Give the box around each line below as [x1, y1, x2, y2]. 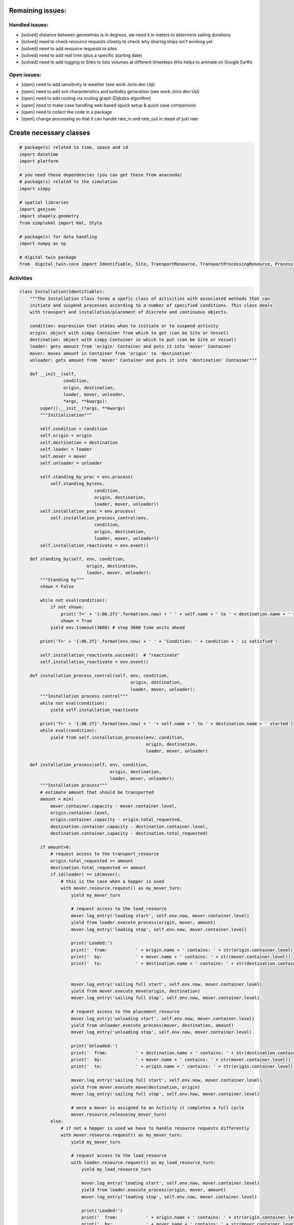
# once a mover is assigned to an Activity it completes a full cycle [71, 1105, 245, 1110]
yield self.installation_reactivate [50, 707, 139, 713]
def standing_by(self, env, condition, [29, 556, 126, 562]
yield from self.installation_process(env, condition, [50, 735, 185, 740]
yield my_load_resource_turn [81, 1167, 151, 1172]
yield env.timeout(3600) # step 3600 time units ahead [50, 625, 185, 631]
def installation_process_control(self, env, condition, [29, 673, 170, 679]
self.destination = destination [40, 440, 118, 445]
